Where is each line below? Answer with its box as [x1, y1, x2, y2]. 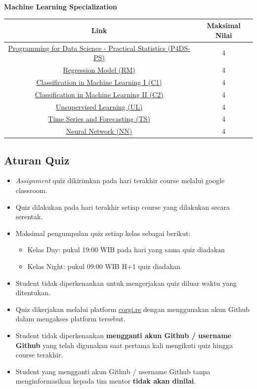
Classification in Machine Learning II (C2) [35, 89, 164, 99]
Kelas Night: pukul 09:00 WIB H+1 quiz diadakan [27, 261, 181, 272]
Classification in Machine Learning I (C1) [36, 77, 162, 87]
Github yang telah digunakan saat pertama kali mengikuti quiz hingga [15, 340, 233, 350]
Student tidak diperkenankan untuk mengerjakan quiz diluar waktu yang [15, 277, 237, 288]
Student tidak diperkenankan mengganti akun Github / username [15, 330, 231, 341]
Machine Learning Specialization [4, 1, 118, 11]
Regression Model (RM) [63, 64, 135, 75]
